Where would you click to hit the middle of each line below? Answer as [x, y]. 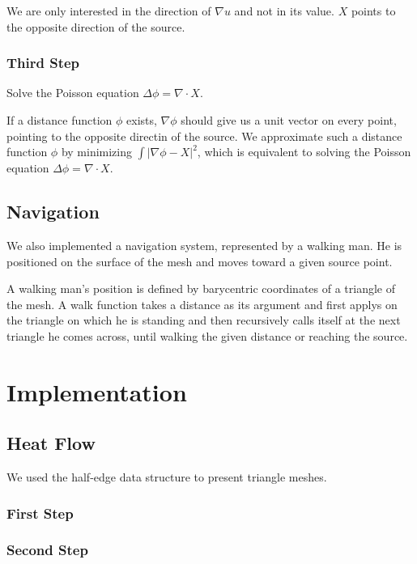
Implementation [97, 391]
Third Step [43, 63]
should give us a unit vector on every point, [289, 120]
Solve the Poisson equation [73, 93]
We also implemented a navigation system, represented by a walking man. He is [204, 245]
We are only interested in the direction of [109, 11]
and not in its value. [284, 11]
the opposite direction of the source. [96, 26]
